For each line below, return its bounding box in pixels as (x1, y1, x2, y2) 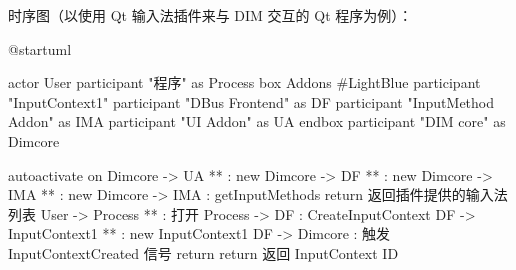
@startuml (8, 38, 72, 59)
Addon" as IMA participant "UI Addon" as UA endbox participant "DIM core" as (8, 111, 506, 132)
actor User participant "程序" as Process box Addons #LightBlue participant (8, 72, 481, 93)
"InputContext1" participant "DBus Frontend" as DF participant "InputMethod (8, 91, 495, 112)
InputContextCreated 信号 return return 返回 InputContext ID (8, 242, 399, 263)
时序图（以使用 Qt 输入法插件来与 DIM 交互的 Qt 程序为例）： (8, 5, 413, 25)
